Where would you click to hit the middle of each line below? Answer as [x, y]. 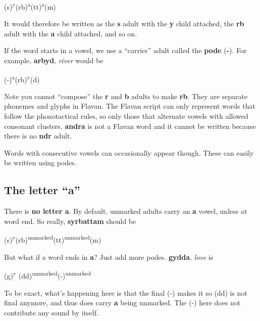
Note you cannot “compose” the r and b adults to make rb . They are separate [126, 96]
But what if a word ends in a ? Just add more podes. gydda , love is [109, 257]
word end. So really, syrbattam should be [70, 221]
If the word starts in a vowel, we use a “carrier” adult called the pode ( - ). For [125, 50]
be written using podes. [40, 163]
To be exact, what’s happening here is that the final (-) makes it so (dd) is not [126, 292]
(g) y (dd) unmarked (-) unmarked [47, 275]
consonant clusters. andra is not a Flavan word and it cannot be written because [130, 126]
